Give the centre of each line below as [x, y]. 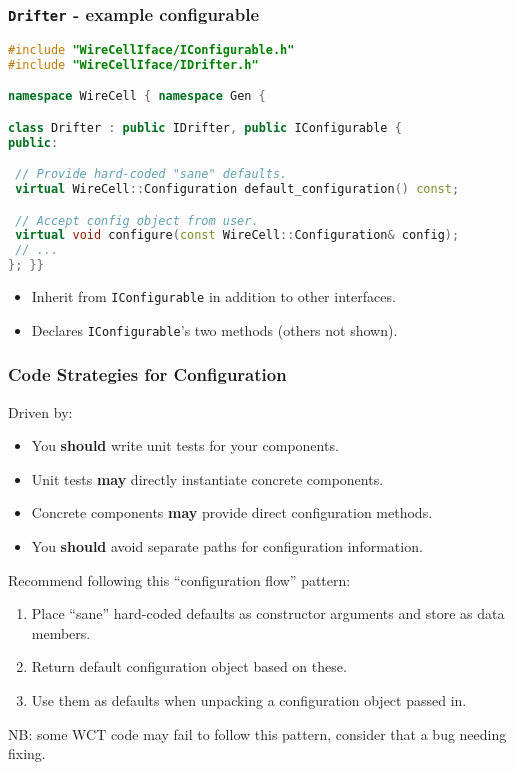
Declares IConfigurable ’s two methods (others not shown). [214, 329]
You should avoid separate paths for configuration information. [227, 545]
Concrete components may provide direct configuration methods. [232, 512]
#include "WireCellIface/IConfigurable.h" [151, 49]
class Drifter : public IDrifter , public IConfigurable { [205, 127]
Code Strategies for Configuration [147, 374]
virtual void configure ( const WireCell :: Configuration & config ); [237, 235]
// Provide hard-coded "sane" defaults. [151, 174]
